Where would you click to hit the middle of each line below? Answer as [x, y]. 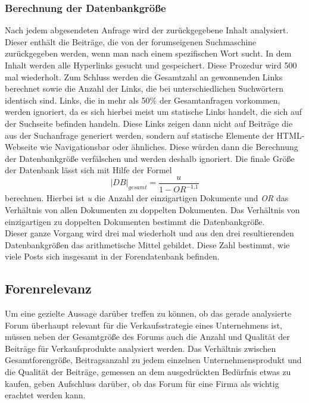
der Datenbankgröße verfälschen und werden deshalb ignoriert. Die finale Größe [150, 158]
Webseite [21, 147]
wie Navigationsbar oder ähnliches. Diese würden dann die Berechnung [169, 147]
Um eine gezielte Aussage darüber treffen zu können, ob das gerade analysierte [148, 313]
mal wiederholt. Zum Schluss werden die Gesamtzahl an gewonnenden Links [144, 76]
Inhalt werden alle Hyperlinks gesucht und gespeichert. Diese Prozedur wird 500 [151, 65]
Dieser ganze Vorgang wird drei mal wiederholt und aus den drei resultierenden [149, 233]
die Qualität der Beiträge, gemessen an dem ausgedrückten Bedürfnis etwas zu [148, 372]
